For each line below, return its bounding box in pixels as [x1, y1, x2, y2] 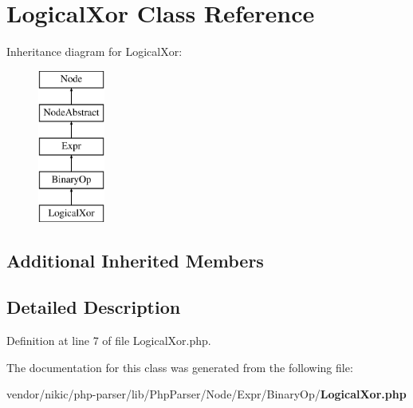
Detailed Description [6, 295, 181, 319]
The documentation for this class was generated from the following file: [6, 358, 353, 375]
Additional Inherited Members [6, 248, 264, 272]
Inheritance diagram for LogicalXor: [6, 43, 183, 60]
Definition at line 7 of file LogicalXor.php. [6, 332, 211, 349]
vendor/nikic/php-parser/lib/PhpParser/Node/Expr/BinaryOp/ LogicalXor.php [6, 386, 407, 402]
